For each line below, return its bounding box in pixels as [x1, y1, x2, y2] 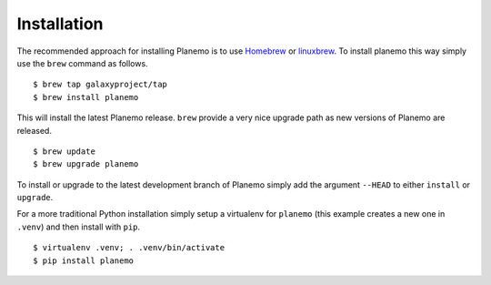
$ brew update [33, 146, 95, 157]
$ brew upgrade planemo [33, 159, 139, 169]
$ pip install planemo [33, 255, 135, 266]
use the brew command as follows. [16, 57, 149, 68]
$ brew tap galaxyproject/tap [33, 79, 168, 90]
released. [16, 125, 52, 136]
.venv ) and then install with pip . [16, 221, 141, 232]
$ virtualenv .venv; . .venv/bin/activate [33, 242, 225, 253]
